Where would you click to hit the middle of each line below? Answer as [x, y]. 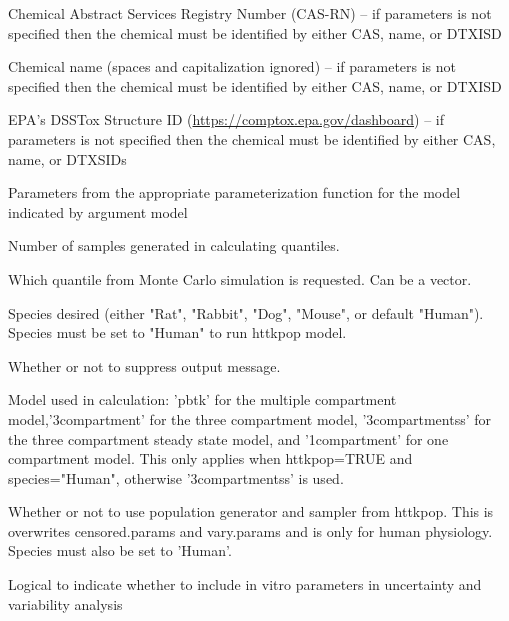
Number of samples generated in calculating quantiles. [174, 245]
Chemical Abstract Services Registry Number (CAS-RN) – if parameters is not [250, 13]
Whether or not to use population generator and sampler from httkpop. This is [251, 511]
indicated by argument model [98, 211]
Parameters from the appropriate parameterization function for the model [234, 192]
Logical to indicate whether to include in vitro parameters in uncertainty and [245, 584]
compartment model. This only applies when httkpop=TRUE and [210, 458]
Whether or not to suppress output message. [144, 365]
